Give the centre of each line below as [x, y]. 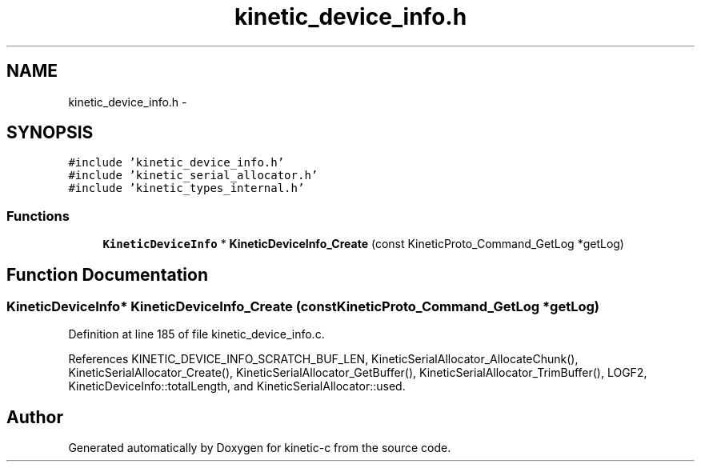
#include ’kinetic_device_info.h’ [176, 163]
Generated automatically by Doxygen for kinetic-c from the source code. [260, 448]
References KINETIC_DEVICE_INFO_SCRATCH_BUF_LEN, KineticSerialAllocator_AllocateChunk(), [323, 359]
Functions [38, 216]
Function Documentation [107, 274]
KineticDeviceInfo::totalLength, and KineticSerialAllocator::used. [237, 386]
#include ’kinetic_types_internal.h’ [186, 188]
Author [35, 417]
